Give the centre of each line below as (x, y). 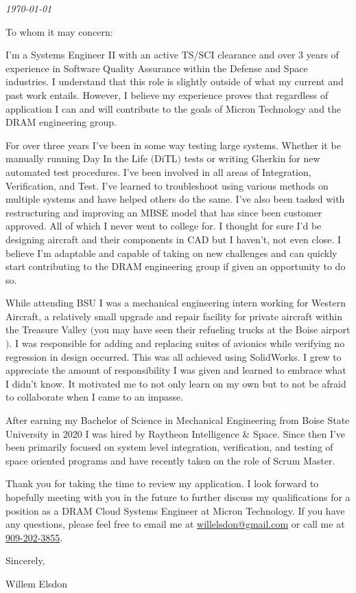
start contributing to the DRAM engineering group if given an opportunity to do (176, 266)
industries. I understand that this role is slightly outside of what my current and (175, 81)
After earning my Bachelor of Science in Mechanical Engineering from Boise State (178, 420)
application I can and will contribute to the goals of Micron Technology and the (174, 108)
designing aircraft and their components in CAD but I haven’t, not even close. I (173, 239)
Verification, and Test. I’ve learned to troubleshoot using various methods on (167, 185)
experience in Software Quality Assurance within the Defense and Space (157, 68)
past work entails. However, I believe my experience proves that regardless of (167, 94)
